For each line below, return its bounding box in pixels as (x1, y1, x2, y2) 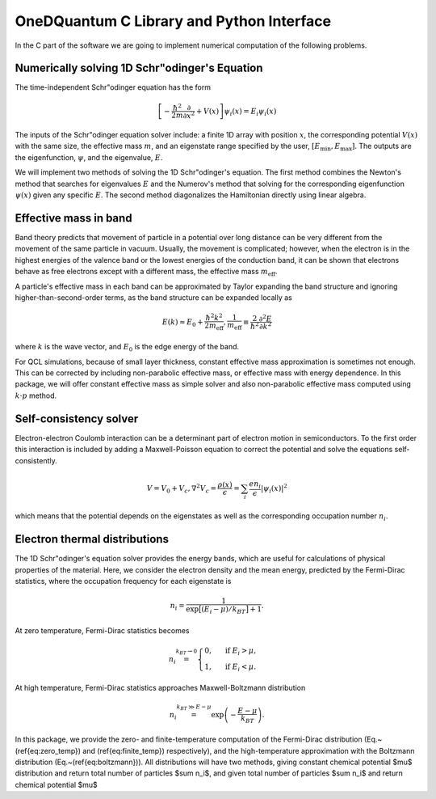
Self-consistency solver (15, 412, 139, 425)
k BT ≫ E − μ (176, 704, 212, 712)
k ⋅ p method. (15, 391, 57, 400)
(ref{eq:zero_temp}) (15, 746, 81, 755)
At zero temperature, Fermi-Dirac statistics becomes (15, 625, 190, 635)
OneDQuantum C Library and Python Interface (15, 12, 332, 30)
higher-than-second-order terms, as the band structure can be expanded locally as (15, 292, 292, 302)
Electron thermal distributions (15, 532, 170, 546)
